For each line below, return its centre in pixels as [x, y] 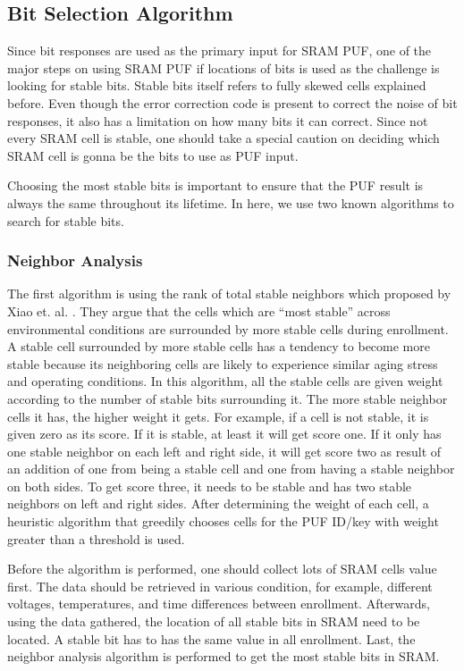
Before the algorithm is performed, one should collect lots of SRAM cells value [222, 569]
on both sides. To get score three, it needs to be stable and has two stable [210, 486]
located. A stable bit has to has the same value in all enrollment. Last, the [211, 638]
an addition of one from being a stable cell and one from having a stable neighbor [231, 469]
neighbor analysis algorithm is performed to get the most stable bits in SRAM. [224, 656]
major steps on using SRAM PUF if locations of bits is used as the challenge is [224, 67]
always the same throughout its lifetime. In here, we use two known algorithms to [231, 202]
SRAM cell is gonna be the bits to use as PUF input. [153, 155]
